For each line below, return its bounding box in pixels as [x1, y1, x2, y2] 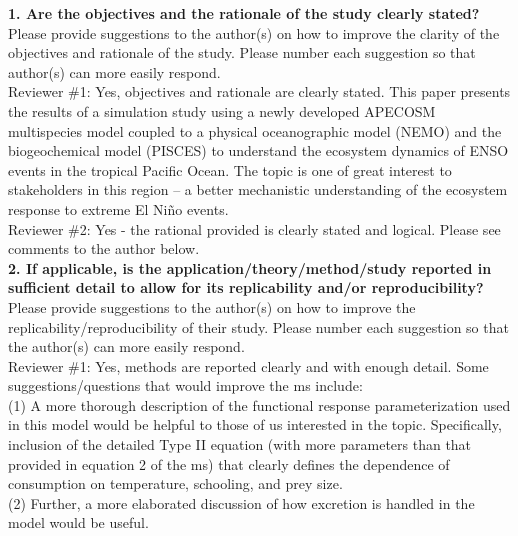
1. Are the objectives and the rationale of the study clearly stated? [8, 3, 480, 23]
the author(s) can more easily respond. [8, 336, 245, 357]
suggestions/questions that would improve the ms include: [8, 375, 363, 396]
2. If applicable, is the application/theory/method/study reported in [8, 257, 492, 278]
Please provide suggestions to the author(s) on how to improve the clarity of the [8, 22, 500, 43]
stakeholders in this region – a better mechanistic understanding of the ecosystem [8, 179, 508, 200]
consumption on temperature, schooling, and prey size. [8, 473, 343, 494]
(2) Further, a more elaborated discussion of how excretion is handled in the [8, 492, 475, 513]
